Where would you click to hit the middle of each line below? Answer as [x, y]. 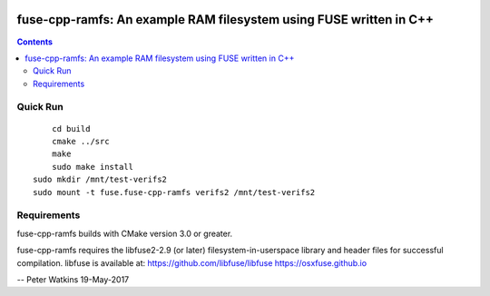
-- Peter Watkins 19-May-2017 [73, 279]
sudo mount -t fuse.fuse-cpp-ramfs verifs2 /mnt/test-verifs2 [174, 192]
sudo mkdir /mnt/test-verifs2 [100, 180]
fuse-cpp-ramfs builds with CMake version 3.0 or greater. [125, 233]
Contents [35, 42]
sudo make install [93, 167]
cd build [71, 128]
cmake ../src [80, 142]
